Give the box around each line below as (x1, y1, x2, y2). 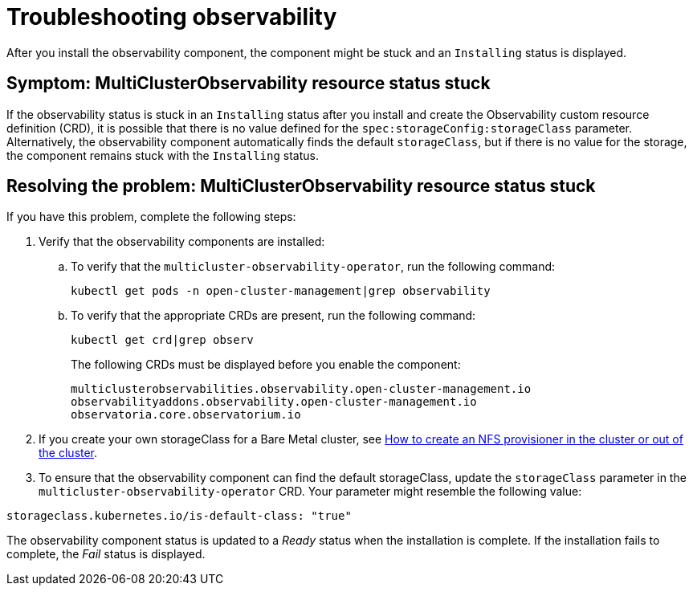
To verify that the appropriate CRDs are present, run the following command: (71, 308, 476, 323)
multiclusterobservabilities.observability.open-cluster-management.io (71, 382, 532, 396)
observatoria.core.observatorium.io (71, 408, 301, 422)
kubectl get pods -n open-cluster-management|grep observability (71, 284, 491, 298)
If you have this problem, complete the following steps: (6, 210, 296, 224)
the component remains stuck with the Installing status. (6, 148, 320, 162)
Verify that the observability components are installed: (39, 235, 325, 249)
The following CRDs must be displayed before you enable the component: (71, 357, 461, 372)
